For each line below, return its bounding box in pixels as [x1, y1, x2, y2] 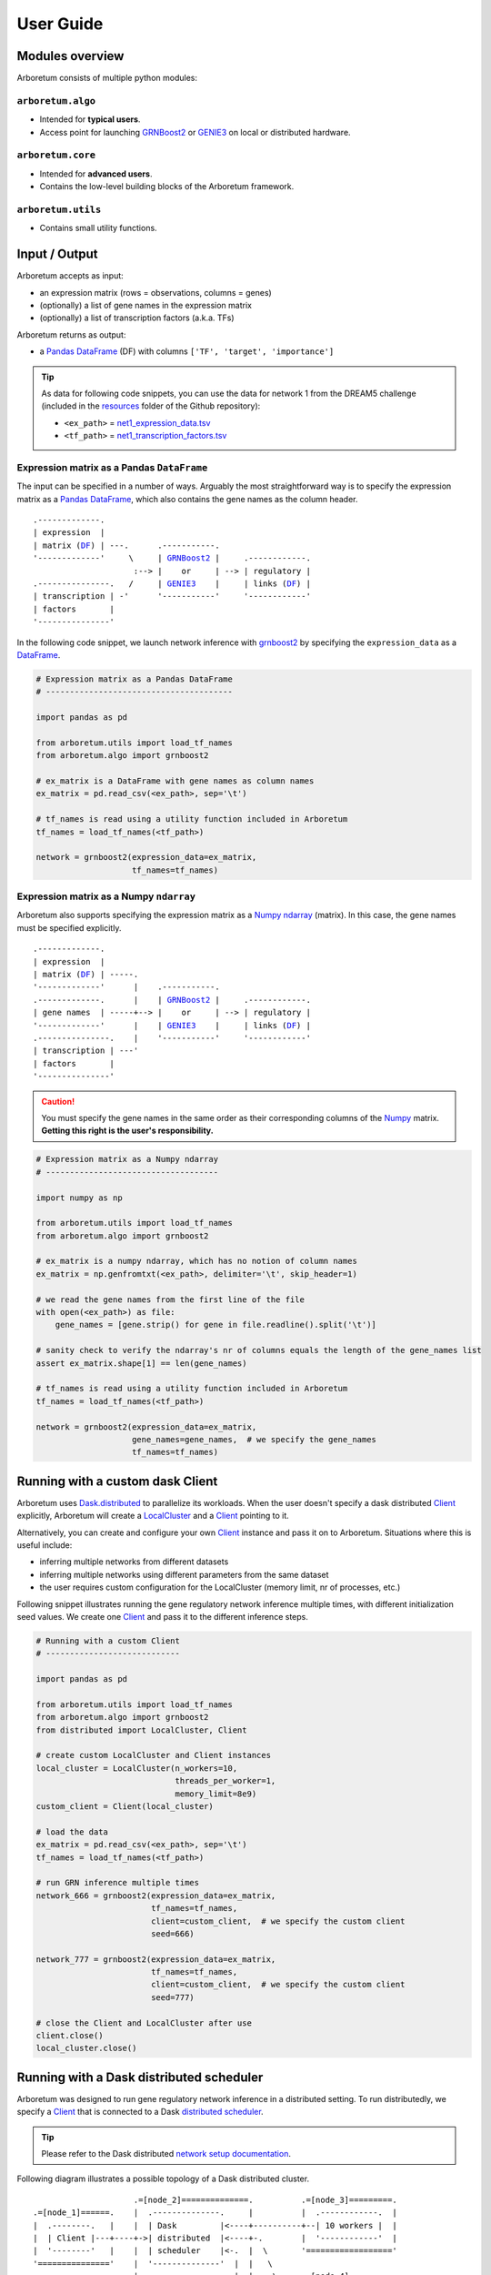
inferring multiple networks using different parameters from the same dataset [39, 1569, 329, 1580]
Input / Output [16, 247, 99, 262]
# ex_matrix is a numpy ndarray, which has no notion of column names [35, 1256, 358, 1267]
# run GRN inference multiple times [35, 1877, 200, 1888]
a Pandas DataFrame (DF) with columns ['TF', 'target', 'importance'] [39, 346, 335, 357]
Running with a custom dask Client [16, 1473, 218, 1489]
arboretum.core [16, 149, 95, 161]
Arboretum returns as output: [16, 329, 126, 340]
